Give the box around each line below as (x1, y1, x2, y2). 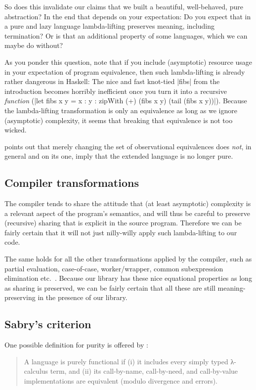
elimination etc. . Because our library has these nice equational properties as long (4, 273, 252, 283)
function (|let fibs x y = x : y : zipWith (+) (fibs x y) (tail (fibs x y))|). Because (4, 95, 247, 106)
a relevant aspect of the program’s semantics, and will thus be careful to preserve (4, 208, 250, 218)
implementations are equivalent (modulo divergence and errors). (24, 376, 217, 386)
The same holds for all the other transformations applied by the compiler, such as (4, 254, 252, 264)
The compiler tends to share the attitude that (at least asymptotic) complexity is (4, 198, 251, 209)
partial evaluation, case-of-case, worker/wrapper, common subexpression (4, 263, 223, 273)
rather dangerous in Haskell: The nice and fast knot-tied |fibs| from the (4, 76, 220, 87)
